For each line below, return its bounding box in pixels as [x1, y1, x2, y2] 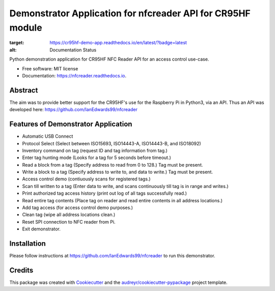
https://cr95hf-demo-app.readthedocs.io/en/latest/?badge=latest [49, 40, 187, 46]
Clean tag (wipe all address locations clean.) [22, 211, 116, 218]
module [9, 22, 43, 33]
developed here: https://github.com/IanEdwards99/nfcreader [9, 107, 137, 113]
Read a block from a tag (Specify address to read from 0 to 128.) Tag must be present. [22, 162, 203, 168]
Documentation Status [49, 46, 97, 53]
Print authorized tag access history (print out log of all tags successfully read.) [22, 190, 187, 196]
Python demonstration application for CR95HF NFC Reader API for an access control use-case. [9, 56, 209, 62]
